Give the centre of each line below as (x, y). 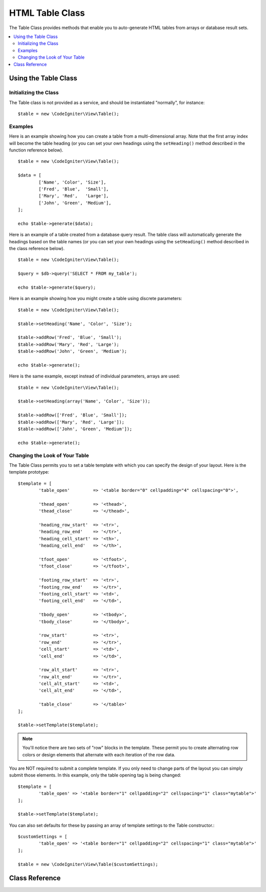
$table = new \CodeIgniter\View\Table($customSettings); (88, 864)
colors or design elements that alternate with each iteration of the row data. (99, 754)
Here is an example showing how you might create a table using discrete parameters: (96, 298)
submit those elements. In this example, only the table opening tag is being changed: (95, 775)
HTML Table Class (47, 13)
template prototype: (29, 472)
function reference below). (36, 150)
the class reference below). (37, 249)
